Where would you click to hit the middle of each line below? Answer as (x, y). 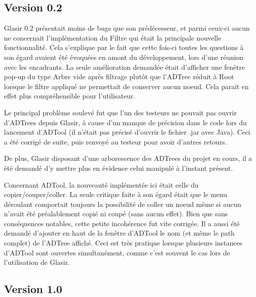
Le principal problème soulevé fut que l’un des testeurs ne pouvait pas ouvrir (120, 112)
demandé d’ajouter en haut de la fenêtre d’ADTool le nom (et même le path (119, 233)
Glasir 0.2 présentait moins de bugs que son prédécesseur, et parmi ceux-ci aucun (127, 28)
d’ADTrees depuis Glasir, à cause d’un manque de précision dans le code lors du (126, 122)
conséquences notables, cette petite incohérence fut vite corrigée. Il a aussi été (122, 223)
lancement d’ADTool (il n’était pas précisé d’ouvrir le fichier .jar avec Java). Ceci (127, 132)
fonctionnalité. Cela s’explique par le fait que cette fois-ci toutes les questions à (124, 47)
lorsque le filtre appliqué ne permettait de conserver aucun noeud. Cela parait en (127, 86)
